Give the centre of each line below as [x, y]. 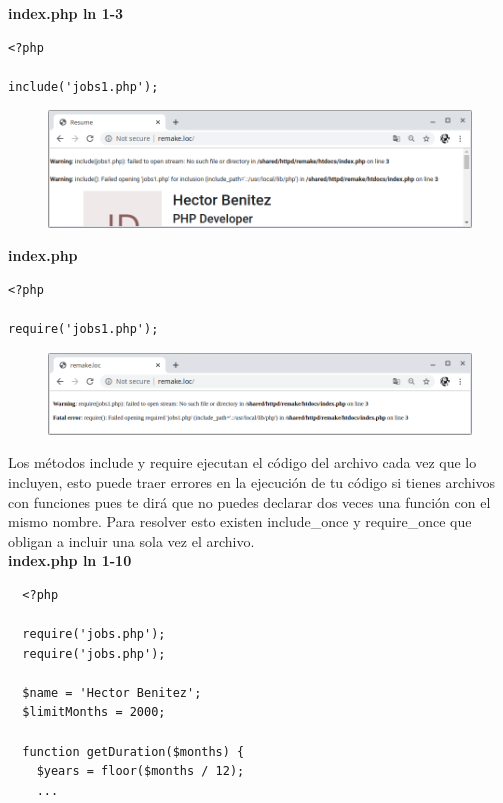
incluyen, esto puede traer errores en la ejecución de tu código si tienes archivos [252, 481]
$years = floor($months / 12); [140, 771]
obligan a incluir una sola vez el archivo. [131, 540]
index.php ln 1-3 [66, 13]
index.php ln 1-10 [70, 560]
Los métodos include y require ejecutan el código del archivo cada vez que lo [242, 462]
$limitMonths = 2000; [94, 712]
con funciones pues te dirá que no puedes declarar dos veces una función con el [249, 501]
